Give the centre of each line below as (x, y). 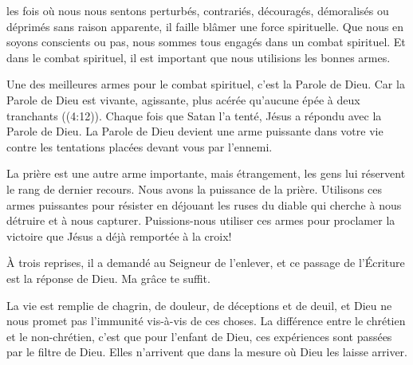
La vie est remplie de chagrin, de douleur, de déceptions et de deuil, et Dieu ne (199, 305)
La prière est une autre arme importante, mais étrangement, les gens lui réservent (206, 173)
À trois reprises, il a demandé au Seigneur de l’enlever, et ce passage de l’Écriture (206, 263)
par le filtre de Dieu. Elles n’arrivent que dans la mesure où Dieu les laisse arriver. (207, 352)
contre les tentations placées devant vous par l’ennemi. (140, 146)
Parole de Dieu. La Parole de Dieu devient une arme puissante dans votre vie (195, 131)
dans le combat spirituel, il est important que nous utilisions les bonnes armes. (199, 57)
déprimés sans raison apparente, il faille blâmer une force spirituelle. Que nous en (205, 26)
